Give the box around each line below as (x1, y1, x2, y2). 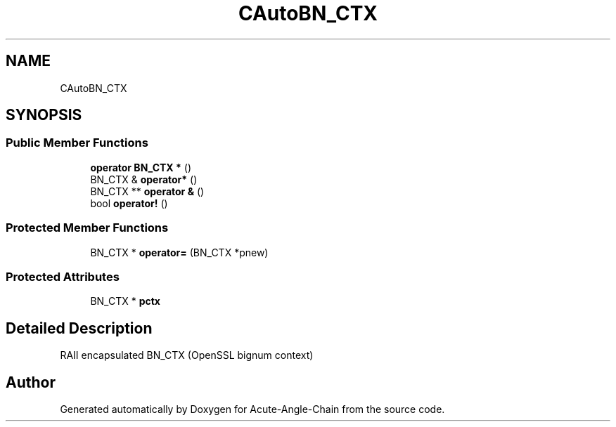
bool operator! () (90, 197, 168, 209)
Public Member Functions (6, 136, 148, 150)
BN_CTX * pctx (90, 295, 160, 308)
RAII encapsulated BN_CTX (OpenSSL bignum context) (60, 349, 314, 362)
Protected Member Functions (6, 221, 169, 235)
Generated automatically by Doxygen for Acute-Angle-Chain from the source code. (60, 403, 445, 415)
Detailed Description (6, 319, 153, 337)
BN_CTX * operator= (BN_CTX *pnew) (90, 246, 269, 258)
